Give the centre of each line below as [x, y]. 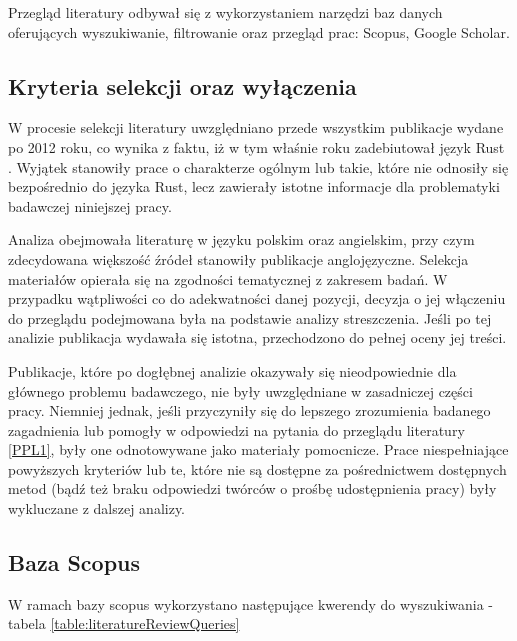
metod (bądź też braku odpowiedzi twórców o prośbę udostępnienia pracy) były [252, 488]
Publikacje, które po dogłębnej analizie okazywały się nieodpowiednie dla [232, 370]
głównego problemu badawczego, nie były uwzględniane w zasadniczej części [240, 390]
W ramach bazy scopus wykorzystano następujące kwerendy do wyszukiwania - [251, 603]
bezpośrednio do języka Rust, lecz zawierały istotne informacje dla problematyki [254, 186]
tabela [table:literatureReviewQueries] [124, 623]
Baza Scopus [74, 562]
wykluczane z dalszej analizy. [97, 508]
